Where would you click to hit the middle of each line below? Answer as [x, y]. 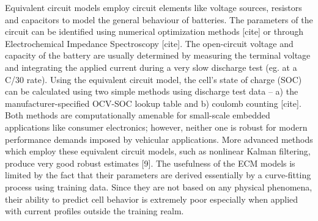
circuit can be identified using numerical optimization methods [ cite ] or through [154, 31]
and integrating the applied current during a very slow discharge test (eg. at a [151, 67]
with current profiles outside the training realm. [94, 211]
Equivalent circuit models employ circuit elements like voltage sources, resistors [153, 7]
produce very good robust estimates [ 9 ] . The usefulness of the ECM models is [150, 163]
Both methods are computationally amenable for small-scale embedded [138, 115]
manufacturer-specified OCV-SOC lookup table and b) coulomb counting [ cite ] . [153, 103]
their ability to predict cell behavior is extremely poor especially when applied [152, 199]
